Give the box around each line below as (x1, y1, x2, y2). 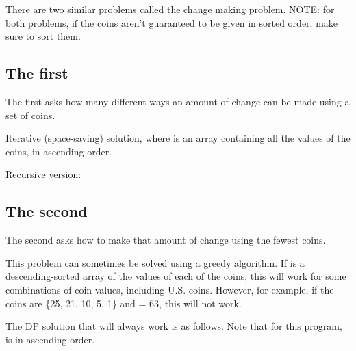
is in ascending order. (5, 332, 95, 346)
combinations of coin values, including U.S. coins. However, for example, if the (5, 282, 334, 296)
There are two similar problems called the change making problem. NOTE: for (5, 2, 335, 16)
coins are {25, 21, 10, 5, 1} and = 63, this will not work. (5, 296, 242, 310)
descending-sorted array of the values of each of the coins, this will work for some (5, 269, 346, 283)
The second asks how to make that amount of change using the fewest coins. (5, 233, 326, 247)
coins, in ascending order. (5, 144, 112, 158)
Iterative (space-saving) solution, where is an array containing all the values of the (5, 131, 351, 145)
